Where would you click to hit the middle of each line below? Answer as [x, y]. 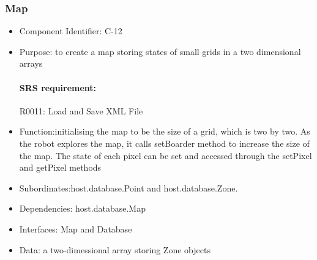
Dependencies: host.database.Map [82, 208]
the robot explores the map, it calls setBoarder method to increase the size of [164, 143]
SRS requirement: [58, 87]
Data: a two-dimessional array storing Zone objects [115, 249]
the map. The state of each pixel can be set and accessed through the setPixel [166, 155]
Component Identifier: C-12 [71, 31]
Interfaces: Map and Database [76, 228]
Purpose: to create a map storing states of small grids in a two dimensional [160, 51]
